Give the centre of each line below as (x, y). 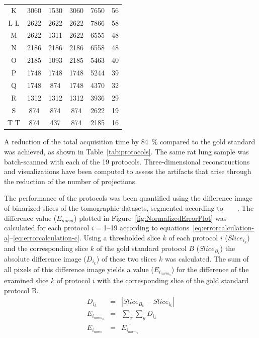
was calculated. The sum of (207, 258)
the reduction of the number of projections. (71, 181)
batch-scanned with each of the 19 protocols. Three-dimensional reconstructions (127, 161)
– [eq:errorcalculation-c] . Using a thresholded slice (85, 237)
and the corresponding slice (46, 248)
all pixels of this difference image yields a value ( (79, 269)
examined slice (26, 280)
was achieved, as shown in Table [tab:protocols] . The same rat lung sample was (126, 152)
